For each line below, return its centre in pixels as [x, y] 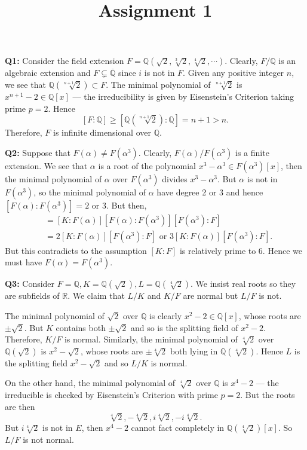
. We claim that [96, 296]
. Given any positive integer [234, 73]
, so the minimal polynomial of [90, 192]
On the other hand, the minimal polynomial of [90, 383]
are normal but [211, 296]
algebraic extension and [48, 73]
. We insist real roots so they [243, 284]
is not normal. [48, 440]
